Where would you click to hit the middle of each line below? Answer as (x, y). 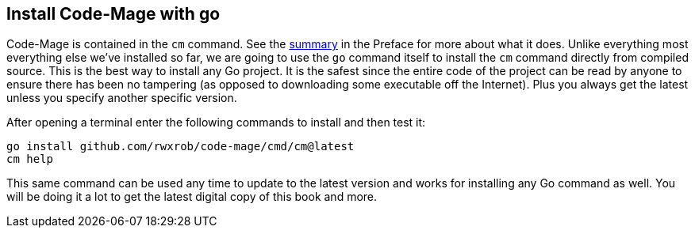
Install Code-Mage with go (113, 14)
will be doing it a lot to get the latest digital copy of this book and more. (192, 197)
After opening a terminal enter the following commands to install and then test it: (216, 123)
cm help (30, 159)
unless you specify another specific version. (122, 98)
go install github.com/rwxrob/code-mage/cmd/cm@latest (180, 147)
